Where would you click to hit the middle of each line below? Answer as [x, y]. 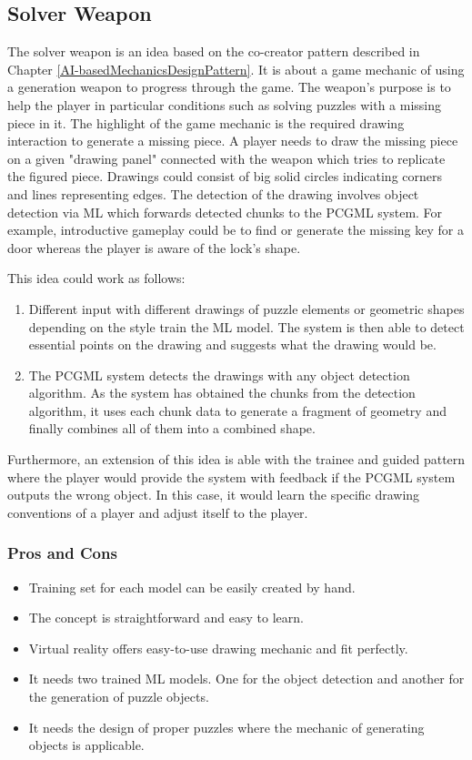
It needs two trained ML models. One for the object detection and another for [246, 679]
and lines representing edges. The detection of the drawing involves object [213, 193]
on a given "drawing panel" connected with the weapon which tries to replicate [226, 158]
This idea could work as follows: [96, 278]
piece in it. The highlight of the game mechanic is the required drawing [206, 122]
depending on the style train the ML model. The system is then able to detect [246, 326]
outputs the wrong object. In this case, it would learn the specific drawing [214, 495]
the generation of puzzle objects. [119, 697]
